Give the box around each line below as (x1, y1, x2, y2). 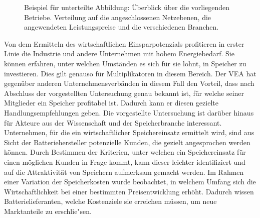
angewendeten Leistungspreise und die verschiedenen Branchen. (24, 22, 219, 32)
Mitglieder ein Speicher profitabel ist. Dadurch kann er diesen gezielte (4, 97, 218, 108)
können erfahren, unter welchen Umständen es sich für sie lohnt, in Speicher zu (4, 58, 246, 68)
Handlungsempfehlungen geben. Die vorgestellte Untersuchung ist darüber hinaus (4, 107, 254, 118)
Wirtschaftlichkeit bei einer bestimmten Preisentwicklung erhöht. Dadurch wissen (4, 186, 254, 196)
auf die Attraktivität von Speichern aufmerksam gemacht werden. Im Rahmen (4, 166, 244, 177)
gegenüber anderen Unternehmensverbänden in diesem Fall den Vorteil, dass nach (4, 78, 254, 88)
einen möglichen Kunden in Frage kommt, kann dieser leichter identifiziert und (4, 156, 245, 167)
